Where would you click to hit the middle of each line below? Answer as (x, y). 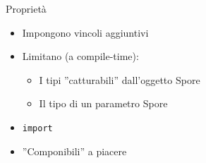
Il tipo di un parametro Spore (103, 103)
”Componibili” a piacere (74, 151)
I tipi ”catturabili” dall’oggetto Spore (120, 79)
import (37, 128)
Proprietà (26, 8)
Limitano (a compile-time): (80, 56)
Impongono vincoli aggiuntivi (85, 32)
